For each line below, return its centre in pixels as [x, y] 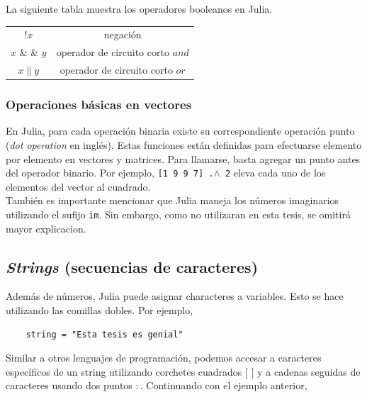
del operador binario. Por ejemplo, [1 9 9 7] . [110, 173]
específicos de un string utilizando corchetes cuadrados [124, 371]
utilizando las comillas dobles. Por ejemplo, [100, 310]
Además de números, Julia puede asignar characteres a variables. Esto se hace [175, 296]
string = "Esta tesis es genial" [105, 334]
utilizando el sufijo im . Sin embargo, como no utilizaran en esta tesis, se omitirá [178, 214]
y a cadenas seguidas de [309, 371]
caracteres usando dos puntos [69, 385]
